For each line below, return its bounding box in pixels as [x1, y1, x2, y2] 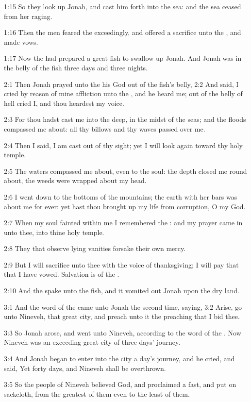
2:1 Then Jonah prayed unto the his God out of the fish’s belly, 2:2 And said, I [4, 79, 239, 89]
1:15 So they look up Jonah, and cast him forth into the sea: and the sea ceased [4, 1, 241, 11]
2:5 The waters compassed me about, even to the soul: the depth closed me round [4, 166, 247, 176]
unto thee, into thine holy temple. [4, 227, 104, 237]
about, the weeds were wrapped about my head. [4, 175, 147, 185]
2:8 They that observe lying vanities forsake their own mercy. [4, 243, 186, 253]
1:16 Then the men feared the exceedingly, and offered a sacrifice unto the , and [4, 27, 241, 37]
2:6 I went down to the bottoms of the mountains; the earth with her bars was [4, 191, 237, 201]
